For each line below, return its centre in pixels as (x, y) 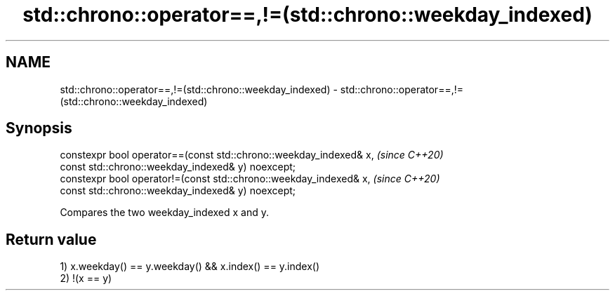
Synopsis (39, 128)
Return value (51, 239)
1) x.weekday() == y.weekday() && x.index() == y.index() (190, 267)
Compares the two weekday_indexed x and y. (164, 213)
